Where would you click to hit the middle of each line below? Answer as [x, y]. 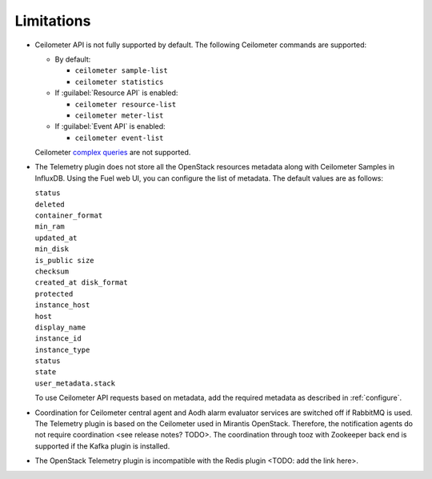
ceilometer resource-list [126, 104]
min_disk [52, 249]
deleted [50, 204]
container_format [69, 216]
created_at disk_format [81, 283]
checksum [52, 271]
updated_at [56, 238]
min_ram [50, 227]
